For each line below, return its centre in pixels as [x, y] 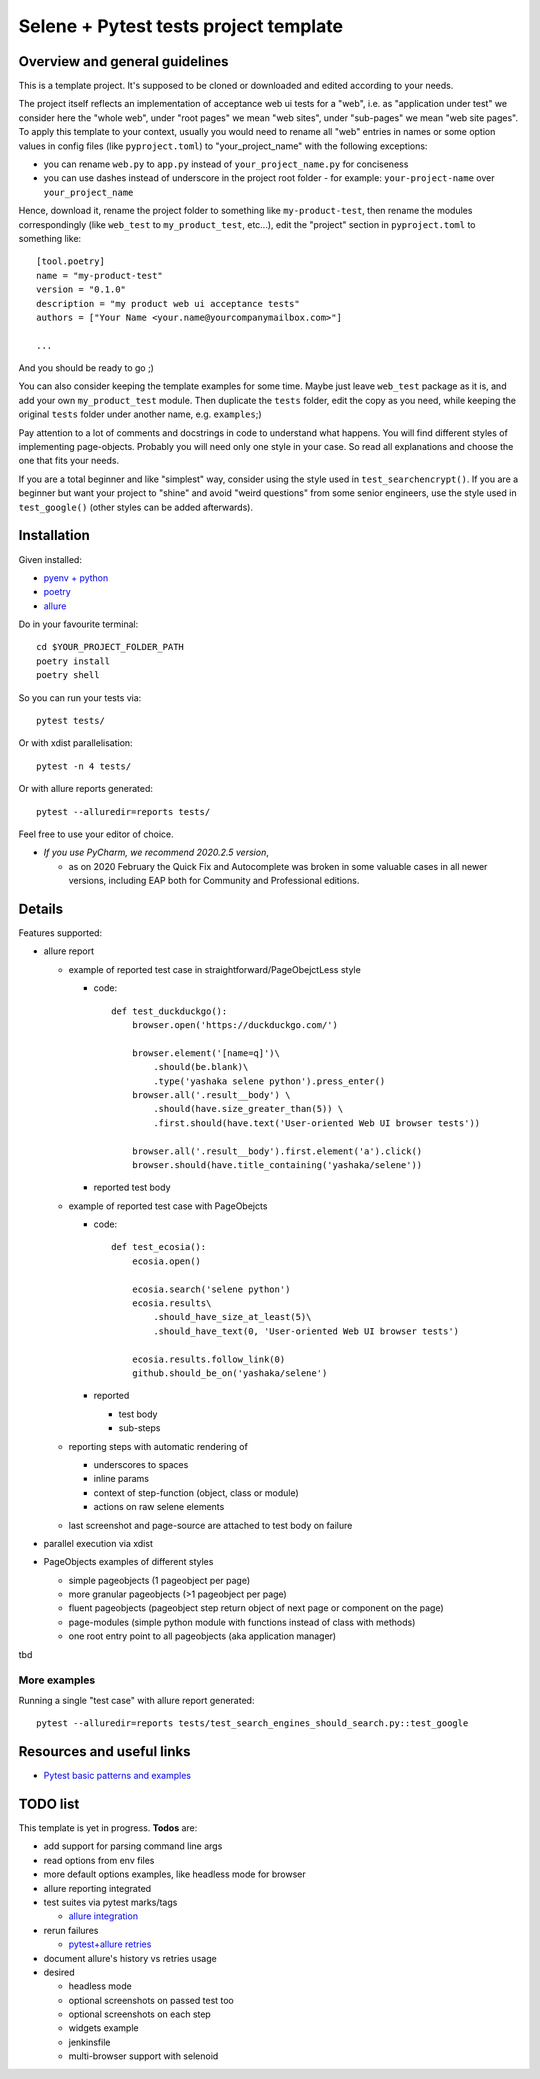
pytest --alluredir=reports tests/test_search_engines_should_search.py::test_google [252, 1723]
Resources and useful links [104, 1751]
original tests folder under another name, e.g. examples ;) [140, 414]
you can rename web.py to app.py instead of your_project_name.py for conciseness [226, 164]
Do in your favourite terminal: [78, 624]
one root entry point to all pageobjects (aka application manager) [202, 1636]
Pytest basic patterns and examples [117, 1776]
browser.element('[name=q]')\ [205, 1053]
